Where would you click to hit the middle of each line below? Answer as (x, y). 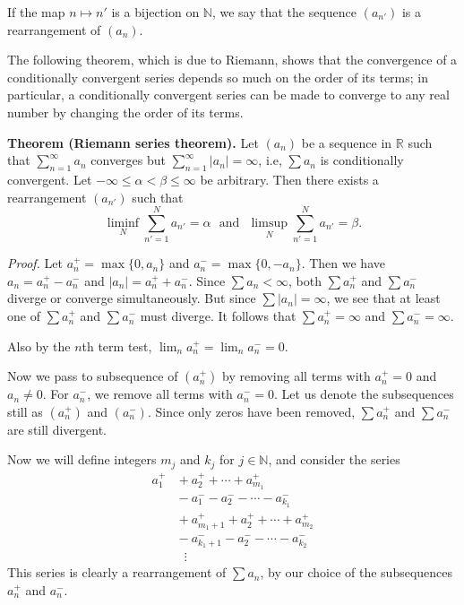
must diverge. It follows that (218, 316)
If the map (36, 12)
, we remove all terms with (160, 394)
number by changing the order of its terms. (125, 112)
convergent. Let (50, 179)
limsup (269, 223)
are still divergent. (57, 429)
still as (25, 411)
